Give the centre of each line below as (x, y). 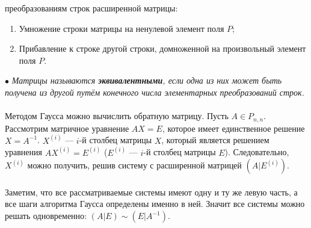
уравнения (23, 152)
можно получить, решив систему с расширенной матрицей (134, 165)
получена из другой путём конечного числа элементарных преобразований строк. (155, 92)
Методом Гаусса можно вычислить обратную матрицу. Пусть (117, 116)
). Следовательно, (257, 152)
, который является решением (215, 140)
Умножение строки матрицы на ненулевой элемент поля (122, 28)
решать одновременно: (46, 216)
